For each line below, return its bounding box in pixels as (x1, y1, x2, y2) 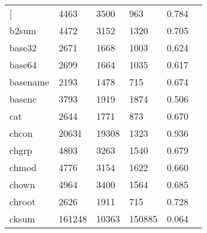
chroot (9, 195, 36, 208)
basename (9, 75, 49, 88)
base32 (9, 41, 37, 54)
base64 (9, 58, 37, 71)
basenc (9, 92, 37, 106)
